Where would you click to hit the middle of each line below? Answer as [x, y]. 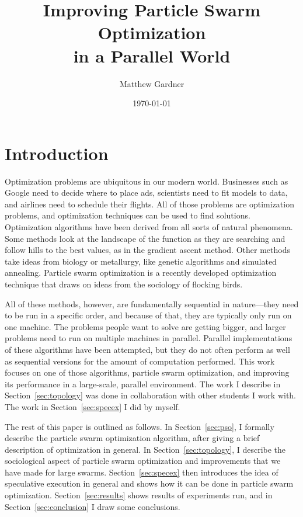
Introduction [57, 153]
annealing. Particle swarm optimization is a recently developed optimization [141, 273]
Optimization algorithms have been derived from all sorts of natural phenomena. [149, 227]
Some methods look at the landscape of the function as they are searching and [145, 238]
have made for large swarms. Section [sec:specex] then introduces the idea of [142, 472]
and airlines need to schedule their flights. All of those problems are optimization [149, 204]
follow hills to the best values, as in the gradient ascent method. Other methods [147, 250]
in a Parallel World [152, 55]
